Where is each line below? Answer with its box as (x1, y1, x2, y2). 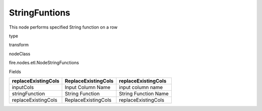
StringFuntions (9, 7, 70, 18)
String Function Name (119, 90, 169, 97)
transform (9, 42, 29, 48)
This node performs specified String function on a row (9, 24, 118, 30)
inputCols (12, 84, 34, 91)
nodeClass (9, 51, 31, 57)
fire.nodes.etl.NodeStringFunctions (9, 60, 80, 65)
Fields (9, 68, 21, 75)
